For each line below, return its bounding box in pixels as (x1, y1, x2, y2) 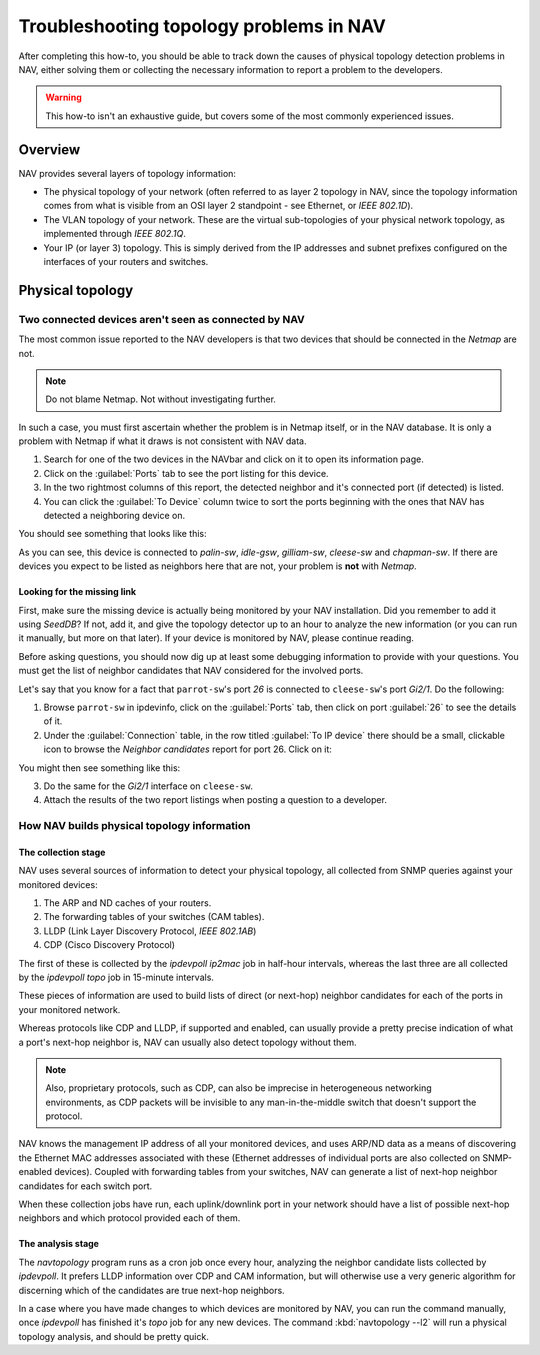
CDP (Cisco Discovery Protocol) (43, 939, 175, 951)
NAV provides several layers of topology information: (18, 167, 237, 179)
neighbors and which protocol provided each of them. (18, 1212, 241, 1224)
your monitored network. (18, 1003, 121, 1015)
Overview (18, 141, 81, 158)
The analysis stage (18, 1238, 100, 1250)
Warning (45, 91, 82, 104)
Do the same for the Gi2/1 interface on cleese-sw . (43, 780, 254, 792)
